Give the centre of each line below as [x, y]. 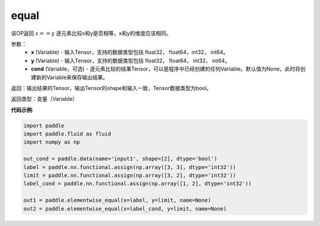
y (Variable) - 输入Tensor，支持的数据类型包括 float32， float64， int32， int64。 [131, 61]
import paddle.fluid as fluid [67, 134]
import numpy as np [52, 142]
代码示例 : [22, 110]
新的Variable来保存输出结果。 [72, 77]
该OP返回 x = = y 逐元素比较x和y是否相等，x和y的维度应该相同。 [91, 33]
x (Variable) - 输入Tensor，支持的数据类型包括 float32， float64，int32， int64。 [130, 52]
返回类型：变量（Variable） [44, 99]
